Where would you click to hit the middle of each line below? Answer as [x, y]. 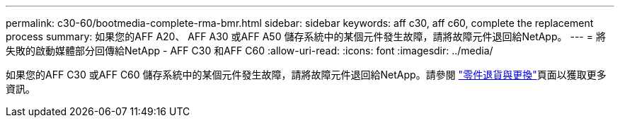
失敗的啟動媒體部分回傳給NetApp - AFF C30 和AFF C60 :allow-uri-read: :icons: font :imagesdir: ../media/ [249, 51]
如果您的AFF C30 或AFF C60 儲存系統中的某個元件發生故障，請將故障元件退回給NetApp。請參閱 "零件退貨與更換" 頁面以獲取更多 [306, 75]
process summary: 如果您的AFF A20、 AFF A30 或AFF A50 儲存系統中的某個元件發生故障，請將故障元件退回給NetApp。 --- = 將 [306, 36]
